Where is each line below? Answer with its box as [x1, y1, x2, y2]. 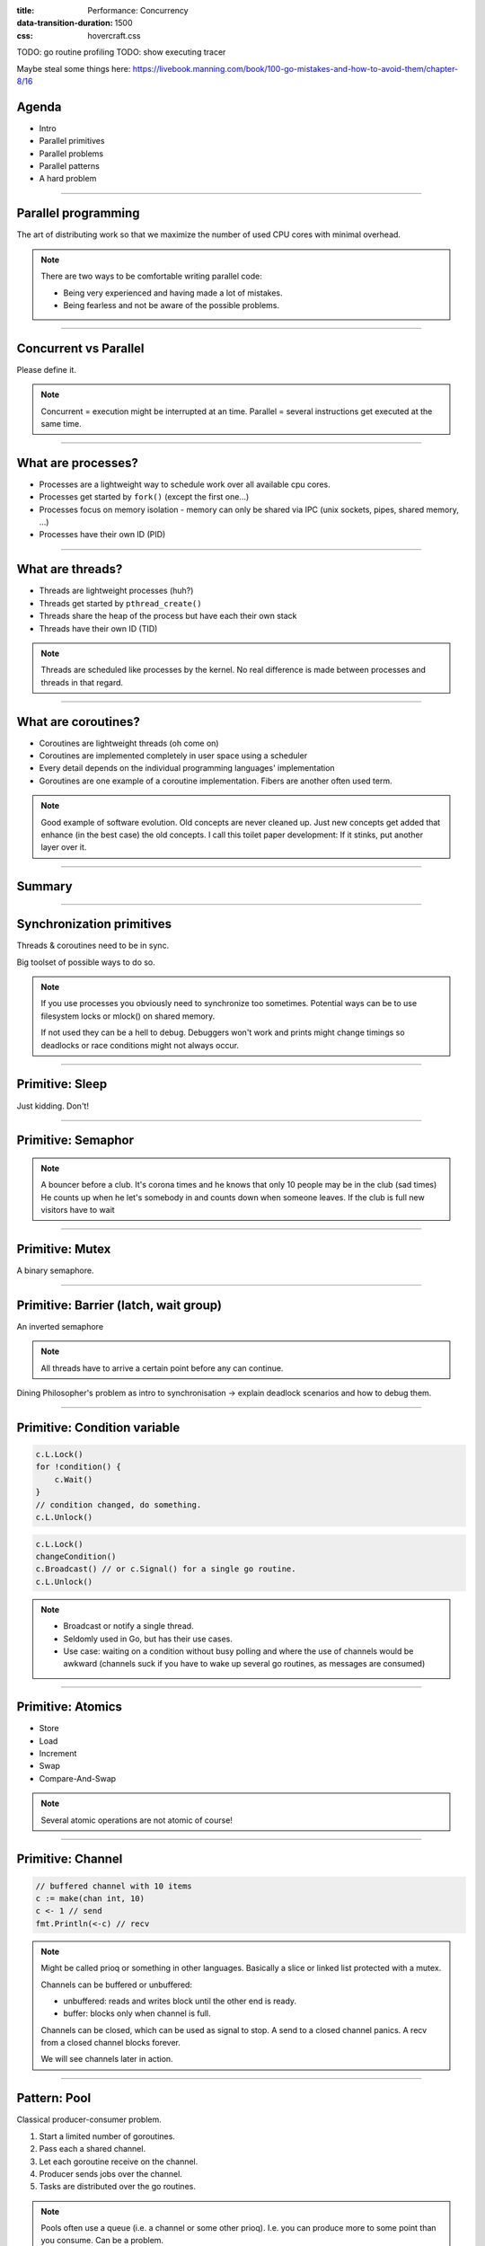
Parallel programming [16, 206, 140, 221]
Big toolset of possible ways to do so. [16, 957, 156, 968]
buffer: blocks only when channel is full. [63, 2008, 211, 2019]
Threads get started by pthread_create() [39, 597, 202, 608]
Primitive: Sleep [16, 1076, 108, 1092]
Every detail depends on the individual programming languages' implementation [39, 763, 336, 774]
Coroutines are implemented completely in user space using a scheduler [39, 750, 308, 761]
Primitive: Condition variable [16, 1419, 181, 1435]
